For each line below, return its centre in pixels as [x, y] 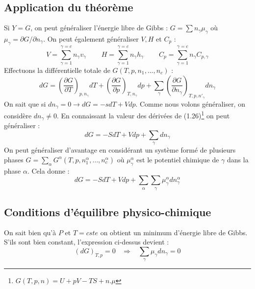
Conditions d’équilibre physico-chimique [108, 212]
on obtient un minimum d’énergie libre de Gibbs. [174, 232]
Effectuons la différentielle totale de [57, 70]
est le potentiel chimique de [178, 159]
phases [14, 159]
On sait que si [25, 103]
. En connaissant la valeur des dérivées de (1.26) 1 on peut [143, 115]
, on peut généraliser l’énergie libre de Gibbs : [99, 28]
